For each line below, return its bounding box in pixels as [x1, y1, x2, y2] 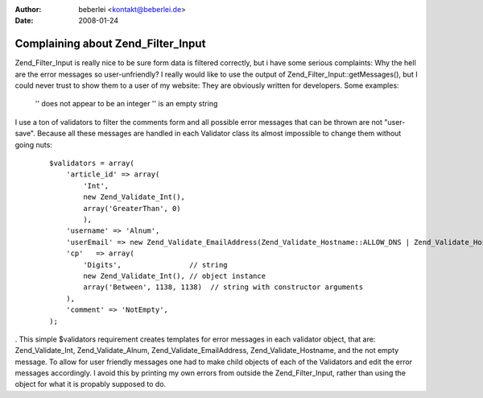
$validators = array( [49, 159, 134, 168]
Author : [14, 5, 42, 14]
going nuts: [14, 139, 52, 149]
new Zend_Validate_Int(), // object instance [83, 271, 266, 280]
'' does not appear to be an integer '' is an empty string [35, 99, 218, 109]
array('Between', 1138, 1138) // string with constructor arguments [83, 283, 364, 292]
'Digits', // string [83, 260, 229, 269]
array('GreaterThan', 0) [83, 204, 181, 213]
